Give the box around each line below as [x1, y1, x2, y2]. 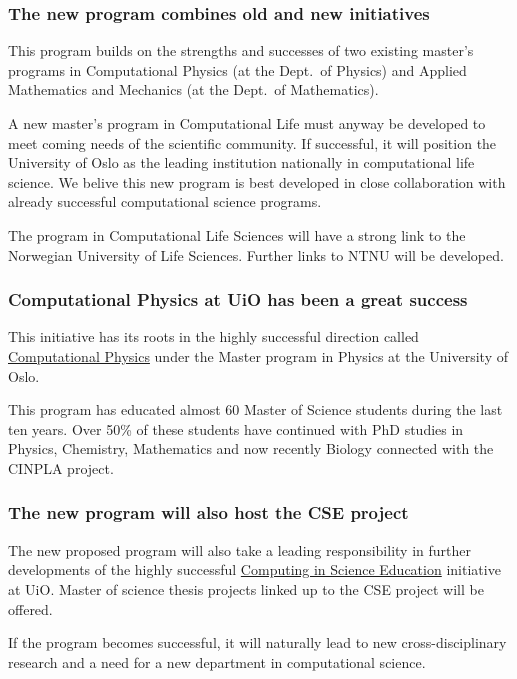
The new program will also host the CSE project [8, 500, 409, 525]
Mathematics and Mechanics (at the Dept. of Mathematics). [8, 79, 379, 100]
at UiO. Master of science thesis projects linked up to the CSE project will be [8, 578, 484, 599]
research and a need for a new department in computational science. [8, 651, 426, 672]
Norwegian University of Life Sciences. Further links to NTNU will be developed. [8, 244, 504, 265]
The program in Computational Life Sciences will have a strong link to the [8, 224, 466, 245]
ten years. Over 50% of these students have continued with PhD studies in [8, 418, 464, 439]
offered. [8, 598, 53, 619]
